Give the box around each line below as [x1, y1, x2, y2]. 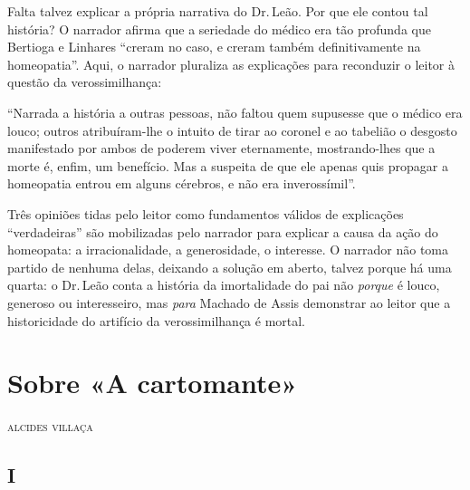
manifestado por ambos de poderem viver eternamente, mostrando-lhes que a [7, 139, 436, 158]
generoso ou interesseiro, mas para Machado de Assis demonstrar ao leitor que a [7, 293, 451, 312]
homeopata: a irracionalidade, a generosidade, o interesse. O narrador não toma [7, 240, 449, 259]
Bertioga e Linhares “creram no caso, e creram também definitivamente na [7, 37, 421, 56]
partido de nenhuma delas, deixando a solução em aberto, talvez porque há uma [7, 257, 452, 276]
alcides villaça [7, 417, 93, 436]
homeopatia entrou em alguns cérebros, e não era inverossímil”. [7, 174, 356, 193]
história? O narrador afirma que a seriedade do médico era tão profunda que [7, 19, 431, 38]
